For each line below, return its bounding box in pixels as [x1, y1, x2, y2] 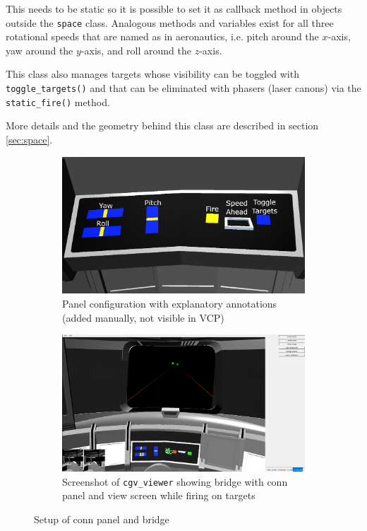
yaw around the [6, 42, 73, 57]
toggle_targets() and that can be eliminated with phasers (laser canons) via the [6, 81, 361, 95]
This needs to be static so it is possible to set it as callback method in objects [6, 1, 342, 16]
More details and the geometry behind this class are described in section [6, 118, 319, 133]
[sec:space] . [6, 132, 53, 146]
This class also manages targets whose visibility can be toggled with [6, 66, 299, 81]
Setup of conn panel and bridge [34, 512, 169, 526]
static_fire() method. [6, 94, 110, 109]
